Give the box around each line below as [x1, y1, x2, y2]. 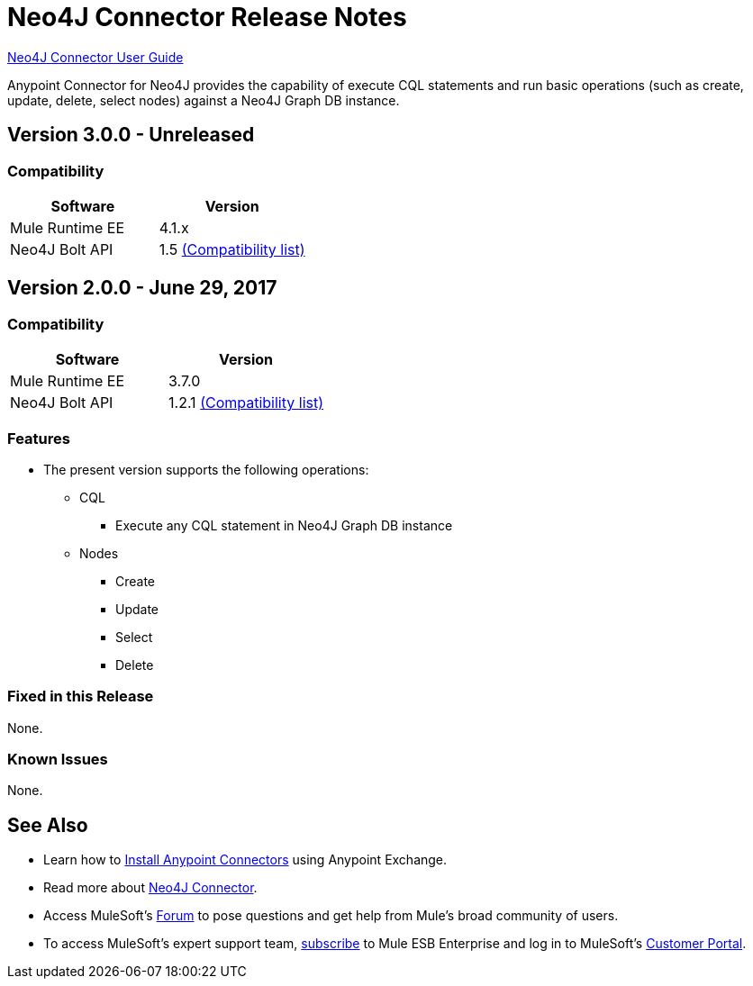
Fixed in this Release [7, 687, 154, 706]
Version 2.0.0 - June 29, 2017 [7, 276, 277, 300]
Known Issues [7, 750, 108, 769]
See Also [7, 813, 88, 837]
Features [7, 429, 70, 448]
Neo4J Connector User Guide [7, 49, 184, 65]
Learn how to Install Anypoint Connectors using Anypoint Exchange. [43, 852, 448, 868]
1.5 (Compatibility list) [159, 240, 305, 258]
